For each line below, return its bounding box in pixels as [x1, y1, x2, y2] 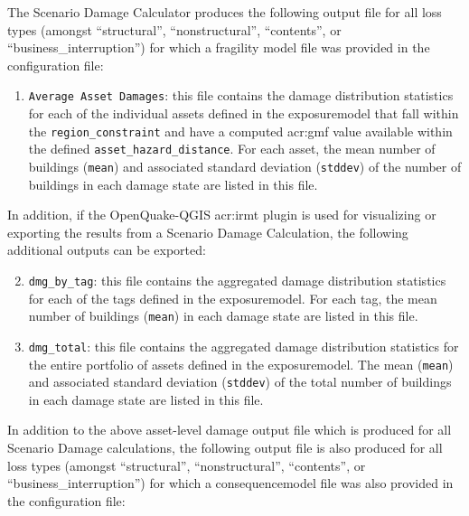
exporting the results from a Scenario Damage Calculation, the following [7, 222, 408, 241]
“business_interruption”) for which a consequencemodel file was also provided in [7, 474, 454, 493]
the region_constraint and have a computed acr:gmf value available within [28, 121, 453, 140]
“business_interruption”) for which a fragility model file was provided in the [7, 38, 430, 57]
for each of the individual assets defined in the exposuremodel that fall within [28, 104, 459, 123]
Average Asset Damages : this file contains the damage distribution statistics [28, 86, 454, 105]
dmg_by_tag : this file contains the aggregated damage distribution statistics [28, 270, 446, 289]
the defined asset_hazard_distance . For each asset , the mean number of [28, 139, 436, 158]
